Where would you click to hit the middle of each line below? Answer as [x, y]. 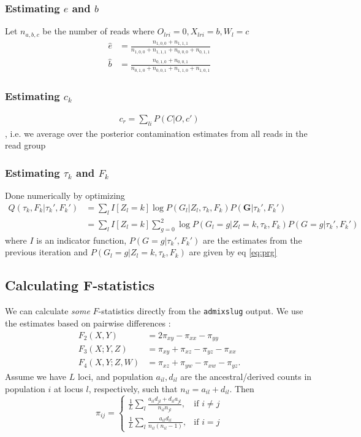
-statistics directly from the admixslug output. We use [201, 311]
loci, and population [115, 376]
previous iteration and [47, 252]
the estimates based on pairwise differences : [88, 323]
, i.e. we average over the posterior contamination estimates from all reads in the [156, 133]
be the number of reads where [98, 31]
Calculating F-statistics [80, 285]
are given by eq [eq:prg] [233, 252]
